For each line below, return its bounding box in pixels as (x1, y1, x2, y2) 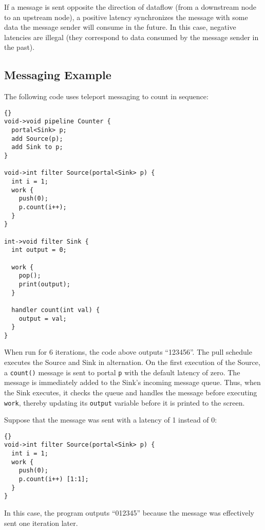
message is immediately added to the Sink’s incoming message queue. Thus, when (4, 377, 261, 388)
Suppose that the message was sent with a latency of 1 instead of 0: (4, 414, 217, 425)
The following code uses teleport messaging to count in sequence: (4, 91, 209, 102)
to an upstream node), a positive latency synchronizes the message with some (4, 11, 248, 22)
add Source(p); (11, 135, 63, 142)
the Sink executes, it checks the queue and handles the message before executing (4, 387, 257, 397)
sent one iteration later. (4, 517, 78, 528)
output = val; (18, 315, 67, 322)
